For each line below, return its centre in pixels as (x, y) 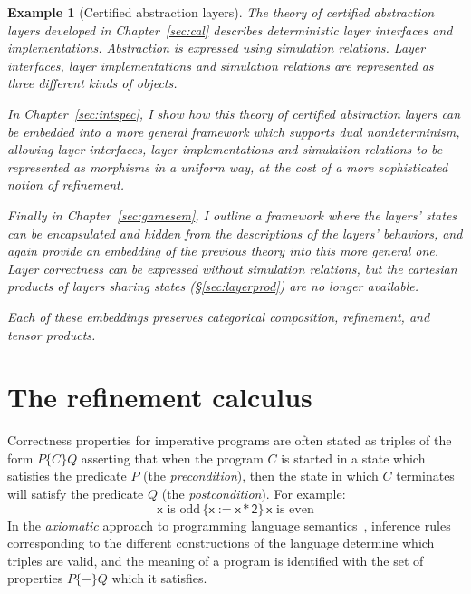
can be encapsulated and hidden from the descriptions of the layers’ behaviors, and (235, 233)
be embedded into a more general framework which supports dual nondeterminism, (234, 131)
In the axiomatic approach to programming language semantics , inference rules (229, 525)
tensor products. (52, 334)
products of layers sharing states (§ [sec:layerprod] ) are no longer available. (213, 286)
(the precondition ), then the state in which (261, 476)
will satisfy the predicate (76, 493)
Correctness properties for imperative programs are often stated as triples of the (230, 440)
